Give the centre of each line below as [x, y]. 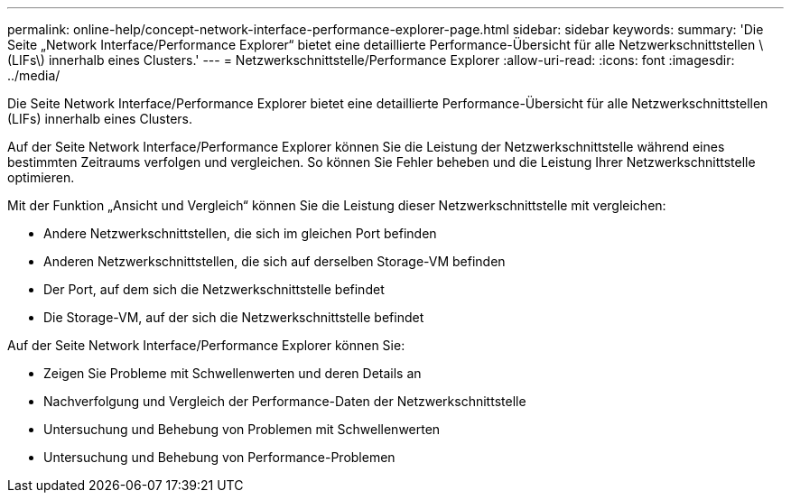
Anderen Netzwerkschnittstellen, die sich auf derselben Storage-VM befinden [275, 261]
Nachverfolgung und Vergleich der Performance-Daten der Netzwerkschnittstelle [285, 401]
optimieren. [41, 177]
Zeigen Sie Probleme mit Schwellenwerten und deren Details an [233, 373]
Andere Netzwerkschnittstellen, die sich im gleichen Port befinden [240, 233]
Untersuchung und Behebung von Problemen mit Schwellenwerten [242, 429]
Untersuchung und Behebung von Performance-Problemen [219, 457]
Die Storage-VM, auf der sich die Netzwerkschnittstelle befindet [234, 317]
